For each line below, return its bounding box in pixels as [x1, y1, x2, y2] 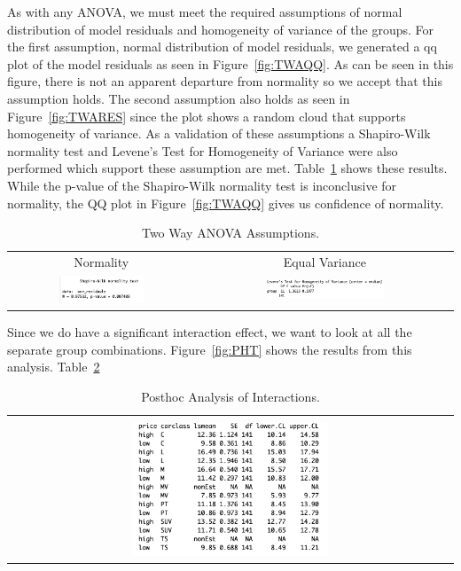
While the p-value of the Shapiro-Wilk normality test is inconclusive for [7, 176, 397, 194]
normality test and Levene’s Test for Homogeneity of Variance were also [7, 141, 398, 160]
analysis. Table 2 [7, 357, 100, 376]
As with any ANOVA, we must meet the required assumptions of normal [7, 3, 402, 20]
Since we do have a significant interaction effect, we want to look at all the [7, 322, 412, 340]
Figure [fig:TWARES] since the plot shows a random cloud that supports [7, 106, 406, 125]
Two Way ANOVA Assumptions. [141, 223, 320, 242]
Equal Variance [283, 252, 366, 270]
